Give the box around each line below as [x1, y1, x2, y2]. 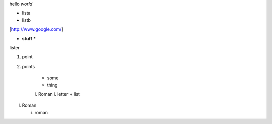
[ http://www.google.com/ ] [9, 26, 63, 32]
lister [9, 44, 20, 50]
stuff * [22, 35, 36, 41]
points [22, 63, 35, 69]
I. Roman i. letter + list [34, 91, 80, 97]
